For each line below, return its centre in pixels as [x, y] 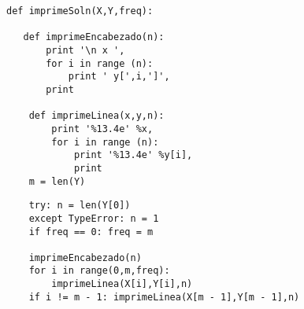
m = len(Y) [57, 181]
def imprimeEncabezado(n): [94, 37]
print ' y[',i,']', [119, 77]
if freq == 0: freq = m [91, 232]
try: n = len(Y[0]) [80, 206]
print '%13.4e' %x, [102, 129]
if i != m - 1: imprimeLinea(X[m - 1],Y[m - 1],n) [164, 297]
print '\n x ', [85, 50]
